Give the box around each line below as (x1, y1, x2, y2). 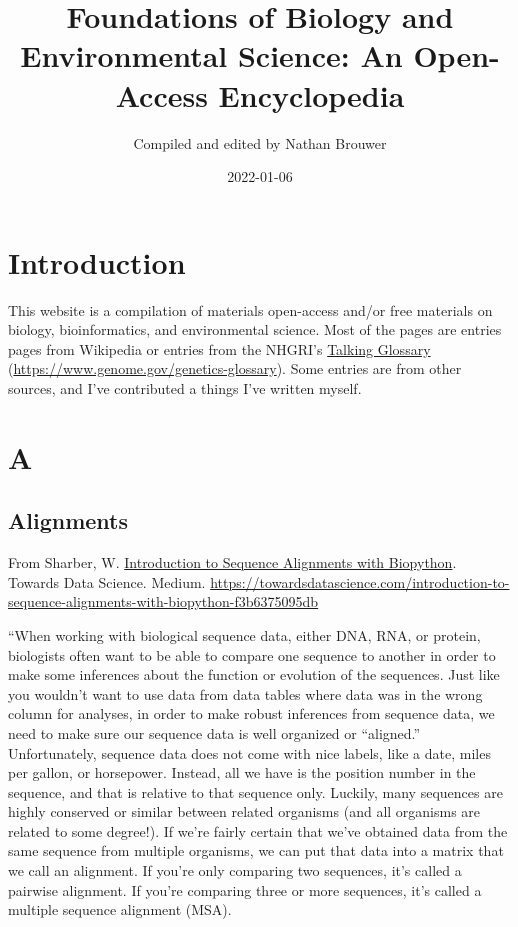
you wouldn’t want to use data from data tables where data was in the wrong (8, 683, 483, 704)
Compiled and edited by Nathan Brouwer (133, 132, 387, 153)
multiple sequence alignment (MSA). (8, 899, 232, 920)
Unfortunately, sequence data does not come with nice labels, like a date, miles (8, 742, 491, 763)
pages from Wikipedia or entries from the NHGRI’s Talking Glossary (8, 338, 431, 359)
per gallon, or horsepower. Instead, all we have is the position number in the (8, 762, 476, 783)
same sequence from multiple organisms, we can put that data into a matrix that (8, 840, 504, 861)
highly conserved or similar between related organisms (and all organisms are (8, 801, 481, 822)
